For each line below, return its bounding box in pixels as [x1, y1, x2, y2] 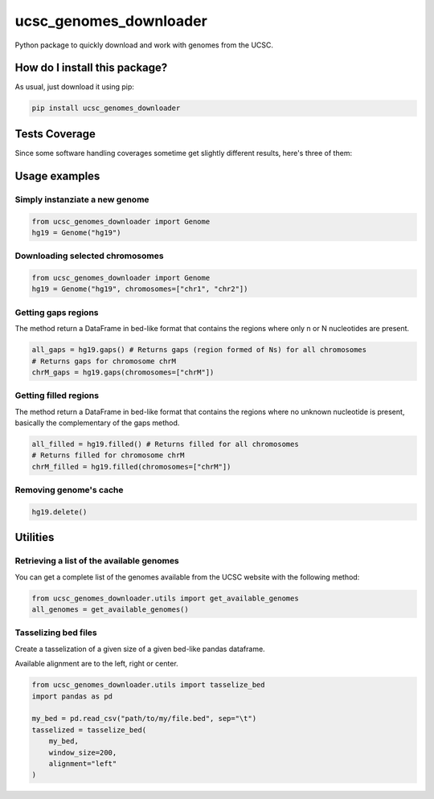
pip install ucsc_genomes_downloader [31, 104, 181, 113]
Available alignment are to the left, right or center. [14, 659, 178, 669]
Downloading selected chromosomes [14, 250, 164, 261]
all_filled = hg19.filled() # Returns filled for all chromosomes [31, 440, 299, 449]
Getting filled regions [14, 390, 100, 401]
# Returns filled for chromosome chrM [31, 451, 185, 460]
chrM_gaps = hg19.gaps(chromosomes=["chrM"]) [31, 367, 215, 377]
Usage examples [14, 169, 100, 182]
